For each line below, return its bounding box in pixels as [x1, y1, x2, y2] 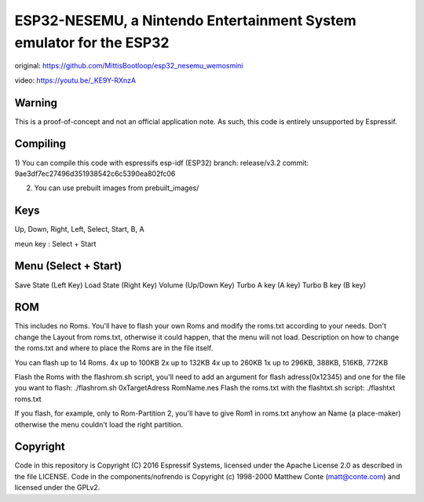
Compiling [14, 137, 67, 151]
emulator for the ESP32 [14, 34, 170, 51]
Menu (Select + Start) [14, 259, 122, 273]
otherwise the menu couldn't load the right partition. [14, 420, 184, 429]
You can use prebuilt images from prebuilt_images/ [34, 183, 199, 192]
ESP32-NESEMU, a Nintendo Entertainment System [14, 12, 356, 29]
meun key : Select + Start [14, 239, 97, 248]
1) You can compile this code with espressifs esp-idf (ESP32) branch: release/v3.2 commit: [14, 158, 309, 167]
